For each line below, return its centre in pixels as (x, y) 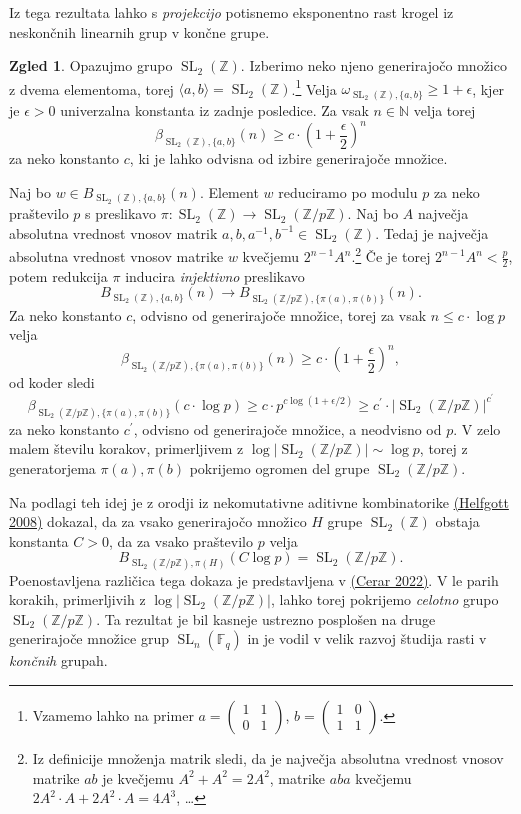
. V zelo (477, 428)
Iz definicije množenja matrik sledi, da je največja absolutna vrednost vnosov (268, 757)
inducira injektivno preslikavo (215, 275)
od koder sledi (52, 382)
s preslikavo (120, 213)
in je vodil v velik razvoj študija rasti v (367, 638)
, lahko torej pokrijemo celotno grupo (384, 599)
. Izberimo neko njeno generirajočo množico (373, 65)
